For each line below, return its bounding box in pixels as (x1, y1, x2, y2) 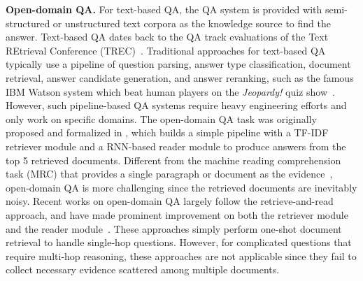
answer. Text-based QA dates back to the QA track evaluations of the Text (6, 29, 329, 44)
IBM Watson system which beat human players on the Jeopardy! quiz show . (6, 84, 335, 99)
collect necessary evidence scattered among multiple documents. (6, 262, 280, 277)
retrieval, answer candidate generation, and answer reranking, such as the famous (6, 70, 354, 85)
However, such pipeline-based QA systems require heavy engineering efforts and (6, 98, 347, 113)
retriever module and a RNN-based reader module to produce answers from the (6, 138, 346, 153)
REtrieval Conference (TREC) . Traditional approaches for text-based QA (6, 43, 326, 57)
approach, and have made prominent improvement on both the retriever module (6, 207, 348, 222)
